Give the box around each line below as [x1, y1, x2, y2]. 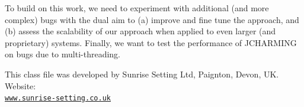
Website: [5, 79, 36, 92]
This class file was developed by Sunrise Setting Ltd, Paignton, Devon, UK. [5, 67, 279, 80]
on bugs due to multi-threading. [5, 48, 120, 60]
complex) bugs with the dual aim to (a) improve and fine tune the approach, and [5, 13, 299, 25]
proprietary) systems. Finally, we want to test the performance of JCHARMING [5, 36, 297, 48]
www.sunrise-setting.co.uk [5, 94, 111, 103]
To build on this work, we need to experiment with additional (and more [5, 2, 269, 14]
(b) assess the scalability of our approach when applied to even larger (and [5, 25, 276, 37]
